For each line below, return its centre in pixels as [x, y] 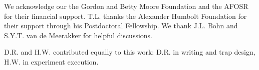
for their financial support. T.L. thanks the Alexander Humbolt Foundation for [125, 16]
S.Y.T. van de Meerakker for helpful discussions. [78, 35]
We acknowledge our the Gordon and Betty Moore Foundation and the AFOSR [126, 6]
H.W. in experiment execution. [51, 61]
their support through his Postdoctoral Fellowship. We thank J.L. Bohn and [121, 26]
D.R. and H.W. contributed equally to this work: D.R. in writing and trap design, [130, 52]
